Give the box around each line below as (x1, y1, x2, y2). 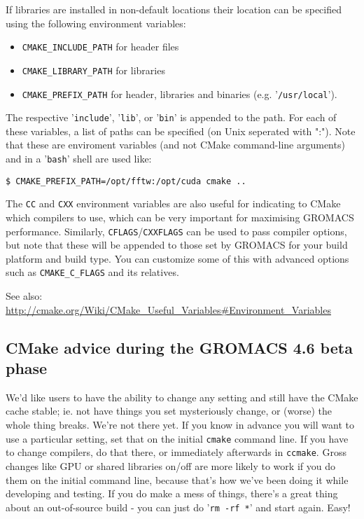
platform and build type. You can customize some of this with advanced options (6, 251, 349, 265)
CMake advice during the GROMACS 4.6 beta (6, 336, 353, 358)
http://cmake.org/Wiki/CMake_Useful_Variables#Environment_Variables (6, 302, 331, 317)
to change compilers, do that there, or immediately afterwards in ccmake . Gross (6, 445, 346, 459)
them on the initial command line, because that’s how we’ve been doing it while (6, 472, 349, 487)
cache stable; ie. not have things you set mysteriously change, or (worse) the (6, 403, 332, 418)
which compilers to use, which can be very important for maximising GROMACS (6, 209, 354, 224)
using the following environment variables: (6, 15, 186, 30)
